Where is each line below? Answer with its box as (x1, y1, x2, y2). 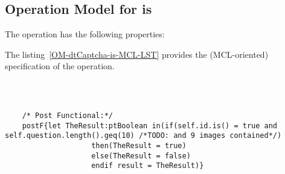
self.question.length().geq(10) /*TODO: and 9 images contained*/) (5, 131, 282, 140)
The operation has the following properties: (5, 28, 165, 40)
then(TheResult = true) (91, 141, 187, 150)
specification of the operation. (5, 60, 115, 72)
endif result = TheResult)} (91, 161, 204, 170)
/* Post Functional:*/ (22, 111, 113, 120)
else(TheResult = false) (91, 151, 191, 160)
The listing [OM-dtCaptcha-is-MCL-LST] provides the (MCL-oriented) (5, 48, 269, 60)
